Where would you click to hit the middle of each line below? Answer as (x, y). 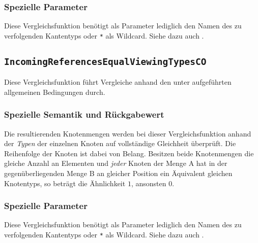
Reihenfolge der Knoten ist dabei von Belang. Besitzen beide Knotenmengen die (129, 153)
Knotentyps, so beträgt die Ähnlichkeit (65, 183)
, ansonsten (149, 183)
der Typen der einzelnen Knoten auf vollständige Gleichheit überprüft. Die (120, 143)
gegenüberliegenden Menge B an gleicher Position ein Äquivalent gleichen (118, 173)
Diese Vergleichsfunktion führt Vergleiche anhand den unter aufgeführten (118, 82)
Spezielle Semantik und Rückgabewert (84, 114)
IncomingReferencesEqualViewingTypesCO (105, 61)
